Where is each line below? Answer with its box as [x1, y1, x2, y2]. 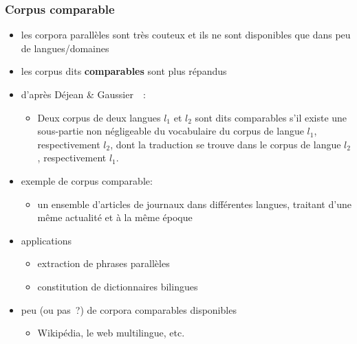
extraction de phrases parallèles [37, 256, 170, 271]
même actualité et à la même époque [37, 210, 193, 225]
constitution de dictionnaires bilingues [37, 279, 198, 293]
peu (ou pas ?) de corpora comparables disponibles [21, 302, 237, 317]
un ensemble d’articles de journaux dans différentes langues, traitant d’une [37, 196, 351, 211]
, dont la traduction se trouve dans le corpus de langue [110, 137, 341, 151]
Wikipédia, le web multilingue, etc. [37, 325, 185, 340]
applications [21, 233, 72, 247]
